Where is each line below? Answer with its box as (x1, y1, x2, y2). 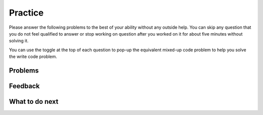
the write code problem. (9, 54, 57, 59)
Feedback (9, 82, 40, 90)
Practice (9, 7, 44, 18)
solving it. (9, 38, 29, 44)
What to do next (9, 97, 58, 106)
